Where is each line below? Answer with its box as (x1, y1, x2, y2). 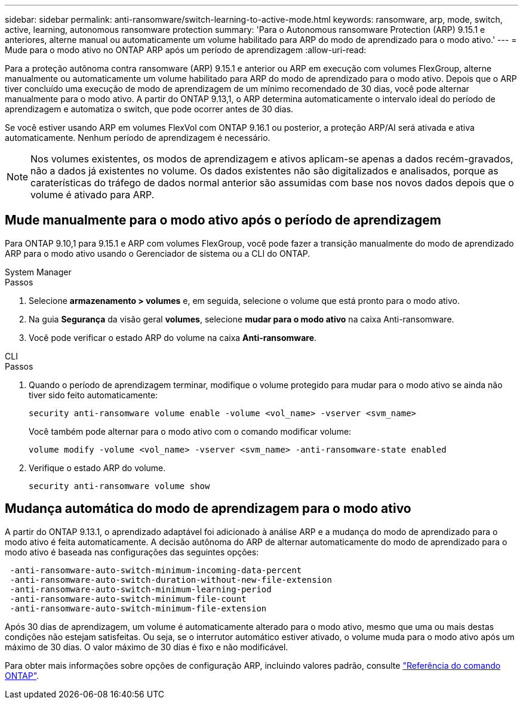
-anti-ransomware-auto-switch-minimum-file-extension (10, 603, 267, 613)
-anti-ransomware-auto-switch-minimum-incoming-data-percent (10, 565, 302, 575)
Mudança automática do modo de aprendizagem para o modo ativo (5, 501, 411, 517)
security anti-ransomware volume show (29, 481, 210, 491)
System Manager (5, 266, 72, 277)
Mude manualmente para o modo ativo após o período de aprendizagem (5, 213, 441, 228)
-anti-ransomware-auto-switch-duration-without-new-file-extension (10, 574, 332, 585)
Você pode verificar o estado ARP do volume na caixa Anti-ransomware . (29, 332, 317, 343)
